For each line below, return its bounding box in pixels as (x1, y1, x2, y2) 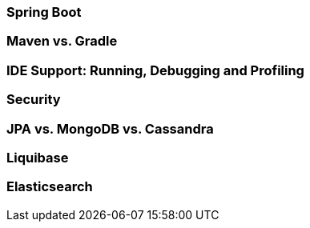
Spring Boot (6, 4, 82, 20)
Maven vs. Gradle (6, 33, 118, 50)
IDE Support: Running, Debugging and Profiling (6, 62, 304, 78)
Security (6, 91, 61, 108)
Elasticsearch (6, 178, 93, 195)
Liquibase (6, 149, 69, 166)
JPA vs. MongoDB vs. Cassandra (6, 120, 214, 137)
